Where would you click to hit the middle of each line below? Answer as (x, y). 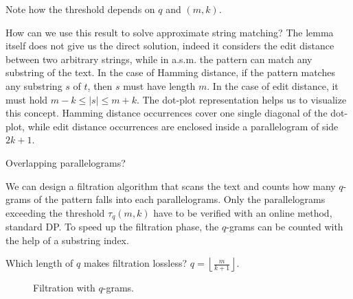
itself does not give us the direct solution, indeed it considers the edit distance (170, 46)
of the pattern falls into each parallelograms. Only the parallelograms (180, 199)
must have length (159, 85)
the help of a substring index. (67, 240)
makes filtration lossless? (135, 263)
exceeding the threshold (55, 212)
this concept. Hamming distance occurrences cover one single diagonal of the (167, 113)
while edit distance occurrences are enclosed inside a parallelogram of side (183, 126)
